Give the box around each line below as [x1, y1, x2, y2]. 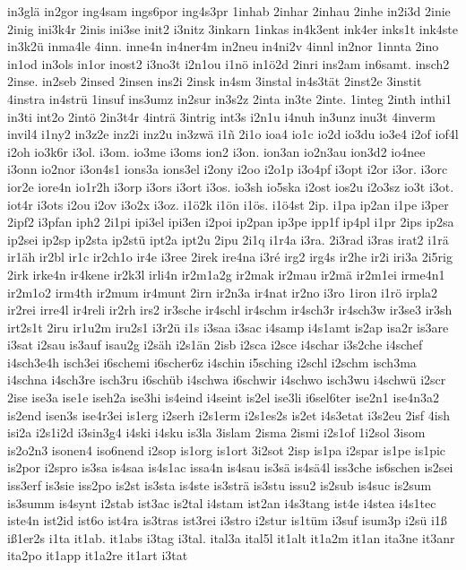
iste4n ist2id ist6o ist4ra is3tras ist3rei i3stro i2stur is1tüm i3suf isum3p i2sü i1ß [7, 511, 447, 530]
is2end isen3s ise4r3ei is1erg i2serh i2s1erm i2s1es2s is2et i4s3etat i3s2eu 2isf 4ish [7, 405, 450, 424]
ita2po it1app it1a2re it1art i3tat [7, 546, 188, 565]
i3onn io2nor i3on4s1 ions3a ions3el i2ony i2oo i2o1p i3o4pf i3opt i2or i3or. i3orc [7, 160, 448, 178]
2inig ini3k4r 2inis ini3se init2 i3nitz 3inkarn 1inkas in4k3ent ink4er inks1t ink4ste [7, 19, 459, 38]
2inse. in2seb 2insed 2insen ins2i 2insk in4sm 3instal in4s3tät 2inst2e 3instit [7, 72, 422, 91]
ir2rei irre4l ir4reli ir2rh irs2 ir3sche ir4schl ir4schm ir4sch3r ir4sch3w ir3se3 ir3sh [7, 300, 453, 319]
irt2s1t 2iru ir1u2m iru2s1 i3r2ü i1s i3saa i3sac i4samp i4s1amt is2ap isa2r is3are [7, 317, 449, 336]
